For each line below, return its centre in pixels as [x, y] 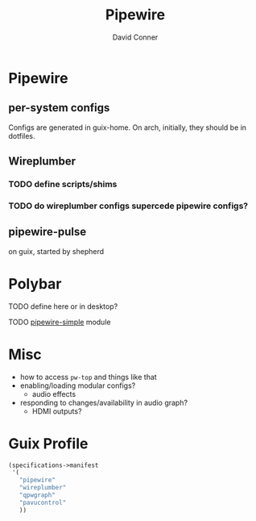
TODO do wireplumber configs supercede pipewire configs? [128, 206]
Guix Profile [48, 443]
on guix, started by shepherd [56, 251]
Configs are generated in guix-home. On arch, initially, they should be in [128, 127]
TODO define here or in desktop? [63, 306]
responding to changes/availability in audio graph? [103, 402]
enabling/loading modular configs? [78, 386]
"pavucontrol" [43, 502]
